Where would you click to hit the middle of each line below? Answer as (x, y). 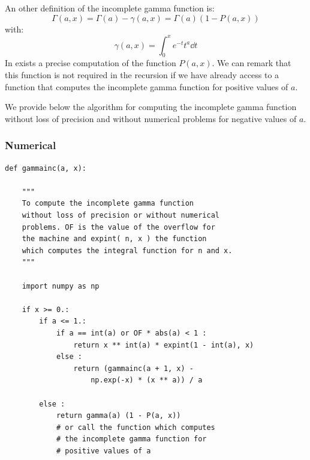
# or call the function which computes (136, 427)
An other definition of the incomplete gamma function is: (110, 8)
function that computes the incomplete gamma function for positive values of (147, 86)
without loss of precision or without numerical (121, 216)
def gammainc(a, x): (46, 168)
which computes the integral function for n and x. (127, 250)
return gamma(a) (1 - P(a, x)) (118, 416)
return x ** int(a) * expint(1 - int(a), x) (164, 345)
